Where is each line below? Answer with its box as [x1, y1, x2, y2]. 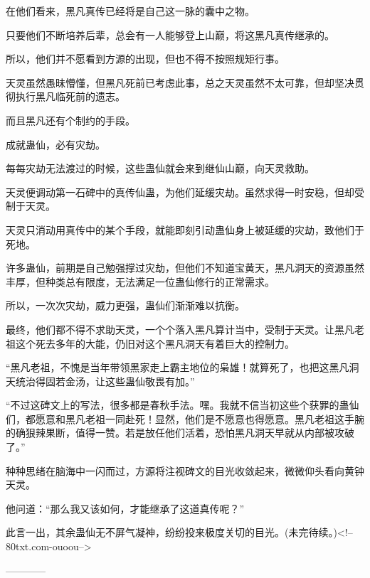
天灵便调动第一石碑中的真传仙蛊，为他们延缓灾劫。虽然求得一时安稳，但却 [6, 184, 354, 199]
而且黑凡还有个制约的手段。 [6, 112, 135, 127]
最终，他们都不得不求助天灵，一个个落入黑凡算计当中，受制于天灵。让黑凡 [6, 321, 354, 336]
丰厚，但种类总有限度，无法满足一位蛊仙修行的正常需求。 [6, 274, 275, 289]
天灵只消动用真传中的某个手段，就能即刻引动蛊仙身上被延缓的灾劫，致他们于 [6, 222, 364, 237]
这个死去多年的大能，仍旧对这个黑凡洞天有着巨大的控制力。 [15, 336, 295, 350]
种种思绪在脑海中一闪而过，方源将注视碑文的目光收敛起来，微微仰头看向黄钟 [6, 463, 364, 478]
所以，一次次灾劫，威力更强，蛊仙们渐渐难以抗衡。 [6, 298, 245, 313]
